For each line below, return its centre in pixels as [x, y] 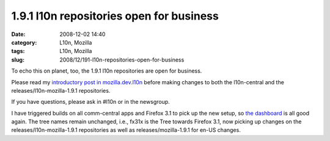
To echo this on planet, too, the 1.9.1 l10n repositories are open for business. [107, 71]
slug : [18, 60]
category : [24, 42]
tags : [18, 51]
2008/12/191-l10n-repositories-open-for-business [122, 60]
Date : [18, 34]
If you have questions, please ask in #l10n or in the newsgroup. [91, 102]
